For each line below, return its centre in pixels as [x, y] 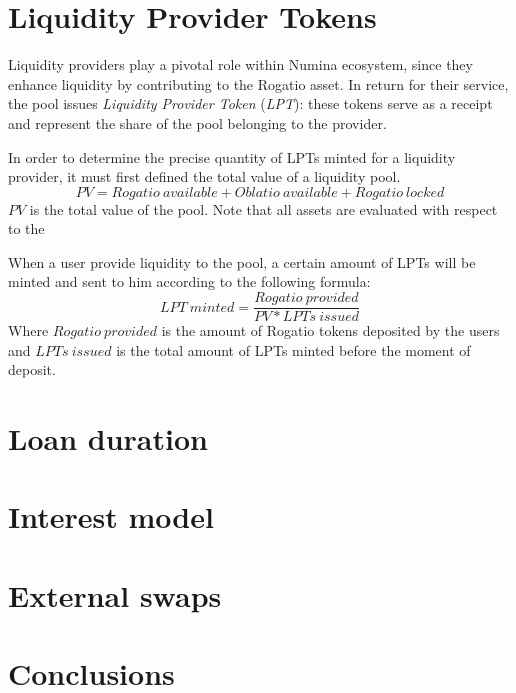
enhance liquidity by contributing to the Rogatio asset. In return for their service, [258, 83]
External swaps [115, 594]
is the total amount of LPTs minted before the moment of [293, 349]
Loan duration [108, 438]
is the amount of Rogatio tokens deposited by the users [330, 330]
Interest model [111, 516]
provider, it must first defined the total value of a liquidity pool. [204, 176]
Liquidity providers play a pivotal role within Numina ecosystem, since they [240, 64]
